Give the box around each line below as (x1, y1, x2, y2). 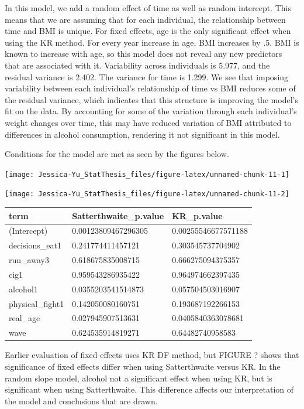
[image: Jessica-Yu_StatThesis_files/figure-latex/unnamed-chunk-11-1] (5, 170, 289, 179)
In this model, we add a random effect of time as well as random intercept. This (5, 2, 291, 13)
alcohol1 (9, 282, 38, 295)
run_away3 (9, 254, 49, 266)
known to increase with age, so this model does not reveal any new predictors (5, 47, 282, 60)
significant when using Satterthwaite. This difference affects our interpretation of (5, 383, 294, 396)
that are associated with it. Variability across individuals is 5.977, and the (5, 59, 270, 71)
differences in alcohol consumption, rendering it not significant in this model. (5, 128, 280, 140)
